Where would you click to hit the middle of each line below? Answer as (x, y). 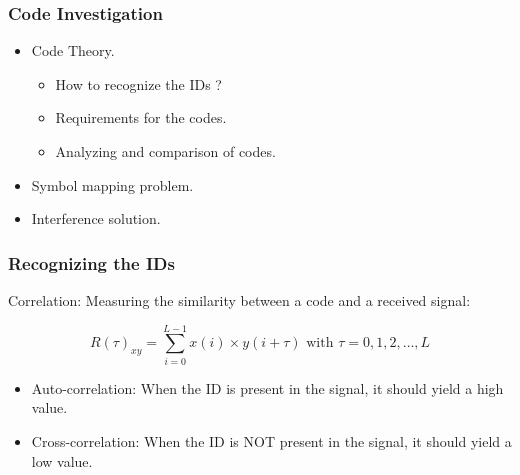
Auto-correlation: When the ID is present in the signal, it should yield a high (267, 387)
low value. (62, 460)
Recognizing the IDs (91, 262)
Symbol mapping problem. (112, 184)
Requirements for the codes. (141, 117)
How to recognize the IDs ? (138, 83)
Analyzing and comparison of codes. (165, 151)
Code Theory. (73, 50)
